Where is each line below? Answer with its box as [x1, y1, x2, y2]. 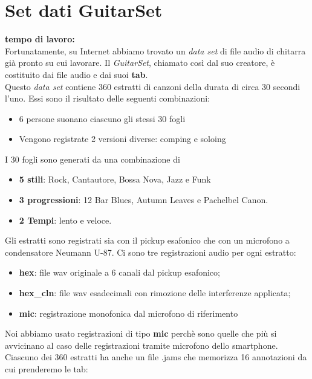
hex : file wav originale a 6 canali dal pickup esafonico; [19, 266, 220, 279]
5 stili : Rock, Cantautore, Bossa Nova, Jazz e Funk [19, 173, 211, 186]
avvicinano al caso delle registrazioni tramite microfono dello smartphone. [5, 339, 278, 351]
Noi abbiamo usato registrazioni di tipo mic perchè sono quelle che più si [5, 327, 277, 340]
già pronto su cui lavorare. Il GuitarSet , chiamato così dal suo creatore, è [5, 56, 275, 69]
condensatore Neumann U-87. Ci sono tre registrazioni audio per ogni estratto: [5, 245, 296, 258]
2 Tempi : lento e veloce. [19, 213, 112, 226]
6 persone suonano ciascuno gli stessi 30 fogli [19, 112, 186, 125]
